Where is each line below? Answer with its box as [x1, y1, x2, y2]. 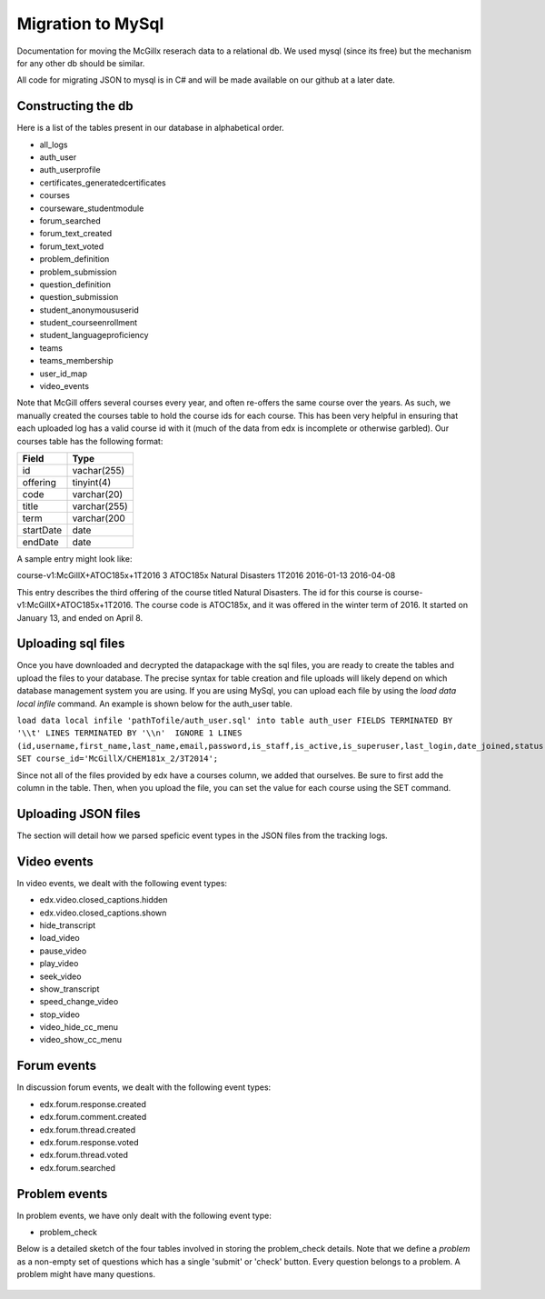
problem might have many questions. [16, 1269, 156, 1280]
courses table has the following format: [16, 435, 163, 446]
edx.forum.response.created [39, 1098, 147, 1109]
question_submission [39, 292, 119, 303]
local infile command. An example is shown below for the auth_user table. [16, 698, 292, 709]
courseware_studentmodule [39, 203, 144, 214]
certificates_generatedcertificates [39, 177, 167, 188]
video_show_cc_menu [39, 1034, 123, 1045]
